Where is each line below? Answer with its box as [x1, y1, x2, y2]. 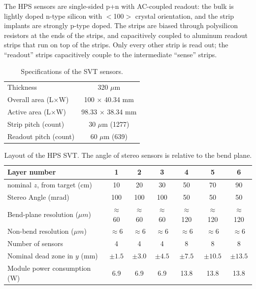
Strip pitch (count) [7, 118, 64, 129]
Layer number [7, 167, 56, 177]
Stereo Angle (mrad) [7, 192, 69, 202]
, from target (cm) [37, 180, 92, 190]
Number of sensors [7, 238, 64, 249]
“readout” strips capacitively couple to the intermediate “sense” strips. [4, 49, 217, 59]
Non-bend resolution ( [7, 226, 74, 236]
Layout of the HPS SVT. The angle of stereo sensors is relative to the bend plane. [4, 149, 252, 160]
